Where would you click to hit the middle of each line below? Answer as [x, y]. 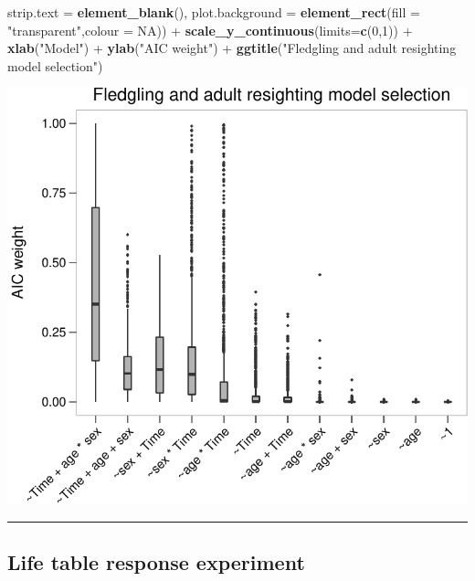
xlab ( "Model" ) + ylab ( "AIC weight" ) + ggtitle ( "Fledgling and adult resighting [232, 48]
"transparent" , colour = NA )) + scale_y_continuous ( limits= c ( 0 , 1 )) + [210, 30]
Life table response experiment [156, 562]
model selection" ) [55, 65]
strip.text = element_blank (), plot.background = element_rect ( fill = [214, 12]
